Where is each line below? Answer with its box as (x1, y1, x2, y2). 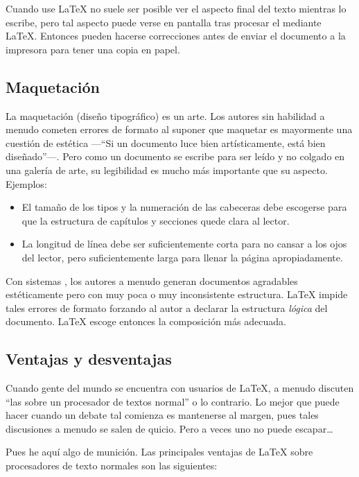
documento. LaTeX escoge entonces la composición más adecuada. (6, 314, 286, 329)
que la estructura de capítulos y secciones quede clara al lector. (21, 213, 290, 227)
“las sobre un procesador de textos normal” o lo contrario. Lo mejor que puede (6, 394, 340, 408)
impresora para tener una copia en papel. (6, 42, 180, 56)
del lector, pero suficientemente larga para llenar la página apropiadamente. (21, 250, 343, 264)
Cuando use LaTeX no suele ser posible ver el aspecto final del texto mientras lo (6, 1, 347, 15)
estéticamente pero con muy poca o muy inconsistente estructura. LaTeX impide (6, 287, 348, 302)
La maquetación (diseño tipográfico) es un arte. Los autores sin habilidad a (6, 108, 325, 123)
